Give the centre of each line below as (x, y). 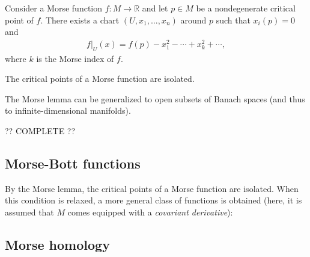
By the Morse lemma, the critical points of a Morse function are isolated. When (152, 188)
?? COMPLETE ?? (40, 131)
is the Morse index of (75, 58)
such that (233, 20)
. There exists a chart (80, 20)
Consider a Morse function (54, 8)
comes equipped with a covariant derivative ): (150, 212)
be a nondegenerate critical (246, 8)
